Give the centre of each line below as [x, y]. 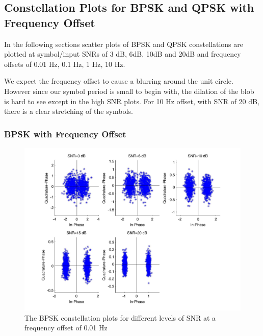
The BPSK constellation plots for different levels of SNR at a [120, 317]
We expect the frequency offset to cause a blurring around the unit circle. [119, 81]
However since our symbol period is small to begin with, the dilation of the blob [129, 91]
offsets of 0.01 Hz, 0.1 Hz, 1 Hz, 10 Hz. [65, 64]
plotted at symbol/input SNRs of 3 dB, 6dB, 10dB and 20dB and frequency [123, 54]
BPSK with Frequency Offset [65, 134]
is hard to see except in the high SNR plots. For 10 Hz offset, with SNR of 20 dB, [132, 101]
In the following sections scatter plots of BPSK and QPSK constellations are [124, 44]
